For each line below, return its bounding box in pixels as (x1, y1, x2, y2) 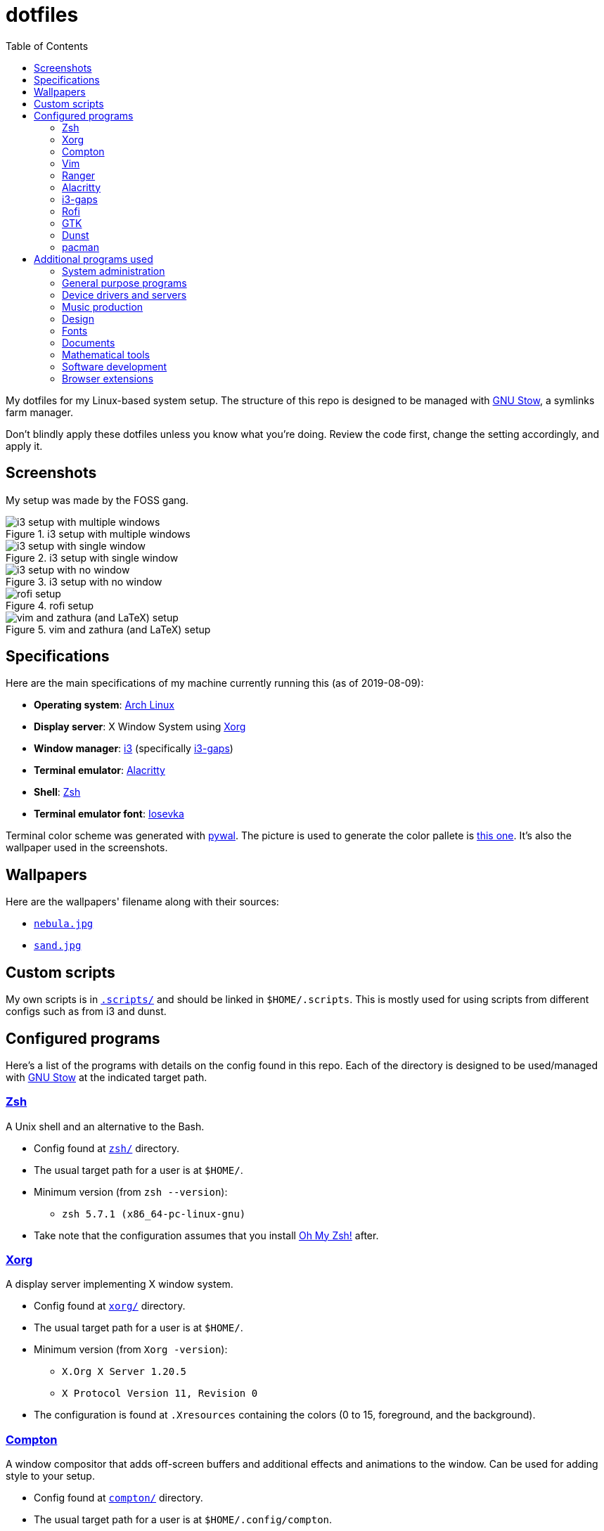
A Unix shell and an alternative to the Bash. (6, 1120, 205, 1132)
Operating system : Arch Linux (34, 699, 175, 711)
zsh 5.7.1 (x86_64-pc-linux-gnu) (62, 1208, 246, 1220)
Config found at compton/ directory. (34, 1492, 203, 1504)
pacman (62, 240, 99, 253)
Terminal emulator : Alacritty (34, 764, 165, 777)
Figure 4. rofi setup (6, 599, 94, 612)
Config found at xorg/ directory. (34, 1300, 186, 1312)
